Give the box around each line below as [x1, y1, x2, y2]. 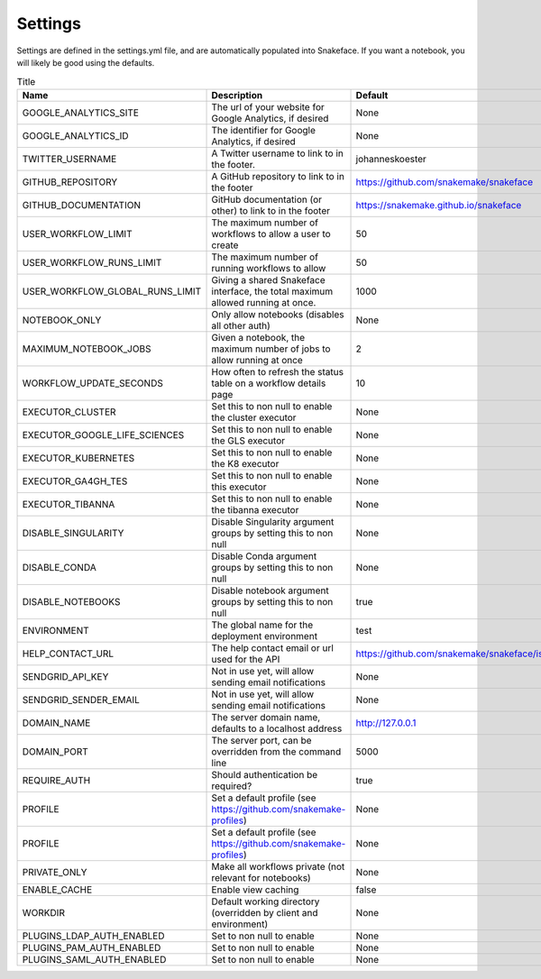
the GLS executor [211, 434, 286, 446]
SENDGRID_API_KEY [22, 670, 109, 682]
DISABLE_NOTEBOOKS [22, 595, 121, 608]
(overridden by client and [211, 906, 319, 919]
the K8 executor [211, 457, 280, 470]
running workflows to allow [211, 261, 326, 274]
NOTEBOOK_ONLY [22, 314, 102, 326]
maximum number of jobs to [211, 343, 331, 355]
